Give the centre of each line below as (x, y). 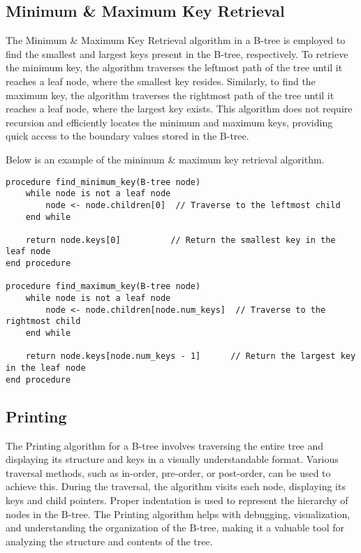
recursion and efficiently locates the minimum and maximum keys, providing (169, 122)
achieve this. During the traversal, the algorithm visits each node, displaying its (176, 486)
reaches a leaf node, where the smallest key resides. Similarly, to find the (161, 81)
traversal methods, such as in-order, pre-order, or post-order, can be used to (168, 472)
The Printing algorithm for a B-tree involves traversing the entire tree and (165, 445)
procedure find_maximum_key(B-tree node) (103, 287)
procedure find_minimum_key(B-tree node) (103, 182)
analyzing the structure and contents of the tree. (109, 541)
